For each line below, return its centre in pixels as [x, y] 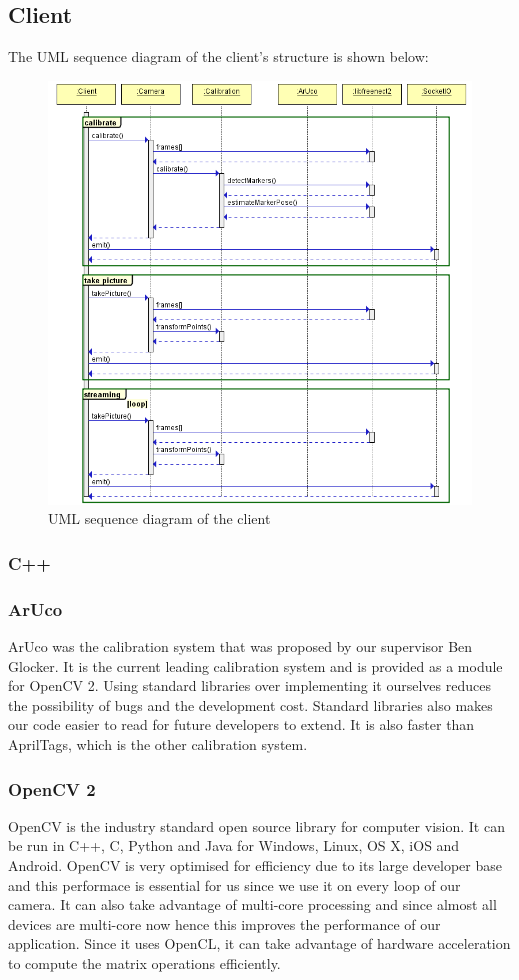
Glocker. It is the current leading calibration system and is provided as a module [255, 665]
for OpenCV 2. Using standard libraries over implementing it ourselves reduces [249, 685]
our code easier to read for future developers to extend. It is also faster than [241, 724]
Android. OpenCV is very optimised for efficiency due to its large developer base [255, 865]
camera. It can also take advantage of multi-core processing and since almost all [252, 904]
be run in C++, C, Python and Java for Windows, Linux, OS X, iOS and [234, 845]
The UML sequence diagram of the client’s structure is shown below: [218, 56]
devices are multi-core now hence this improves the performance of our [224, 923]
